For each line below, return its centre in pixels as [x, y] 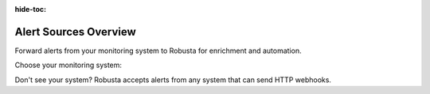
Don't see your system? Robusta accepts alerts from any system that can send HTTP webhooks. [173, 80]
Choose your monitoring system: [68, 65]
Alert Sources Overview [75, 32]
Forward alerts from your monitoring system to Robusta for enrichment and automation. [158, 51]
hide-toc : [31, 9]
